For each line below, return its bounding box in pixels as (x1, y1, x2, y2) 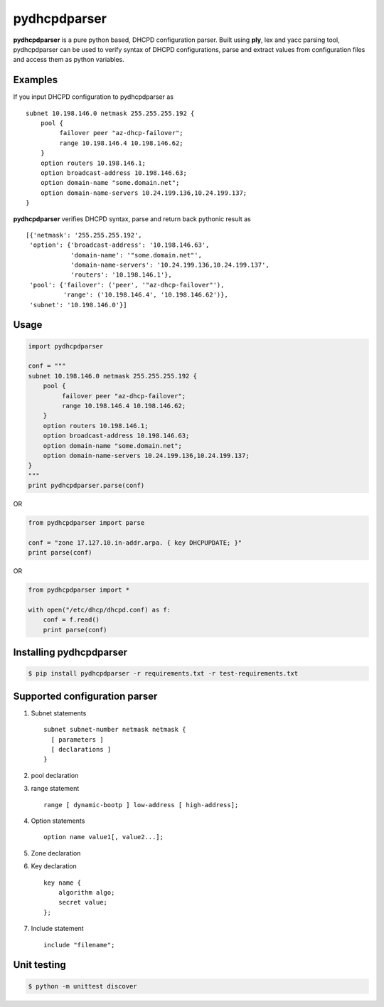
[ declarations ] (50, 745, 112, 754)
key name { (43, 878, 82, 887)
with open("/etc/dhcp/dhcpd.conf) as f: (28, 606, 171, 614)
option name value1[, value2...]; (43, 833, 164, 841)
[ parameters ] (50, 735, 104, 743)
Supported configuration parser (13, 690, 158, 702)
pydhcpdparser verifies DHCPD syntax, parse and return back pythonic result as (13, 214, 252, 223)
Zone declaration (31, 848, 81, 857)
